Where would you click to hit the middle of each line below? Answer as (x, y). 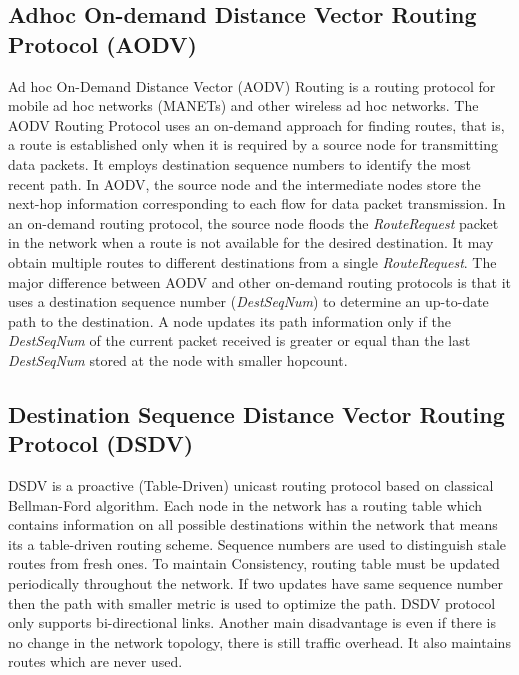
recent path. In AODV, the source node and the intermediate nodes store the (244, 183)
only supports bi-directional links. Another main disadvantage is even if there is (252, 622)
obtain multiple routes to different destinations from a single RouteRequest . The (252, 261)
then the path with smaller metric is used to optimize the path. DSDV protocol (252, 602)
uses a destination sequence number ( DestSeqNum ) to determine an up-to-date (248, 301)
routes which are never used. (95, 661)
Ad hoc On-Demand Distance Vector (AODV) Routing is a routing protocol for (252, 85)
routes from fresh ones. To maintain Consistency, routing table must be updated (254, 563)
